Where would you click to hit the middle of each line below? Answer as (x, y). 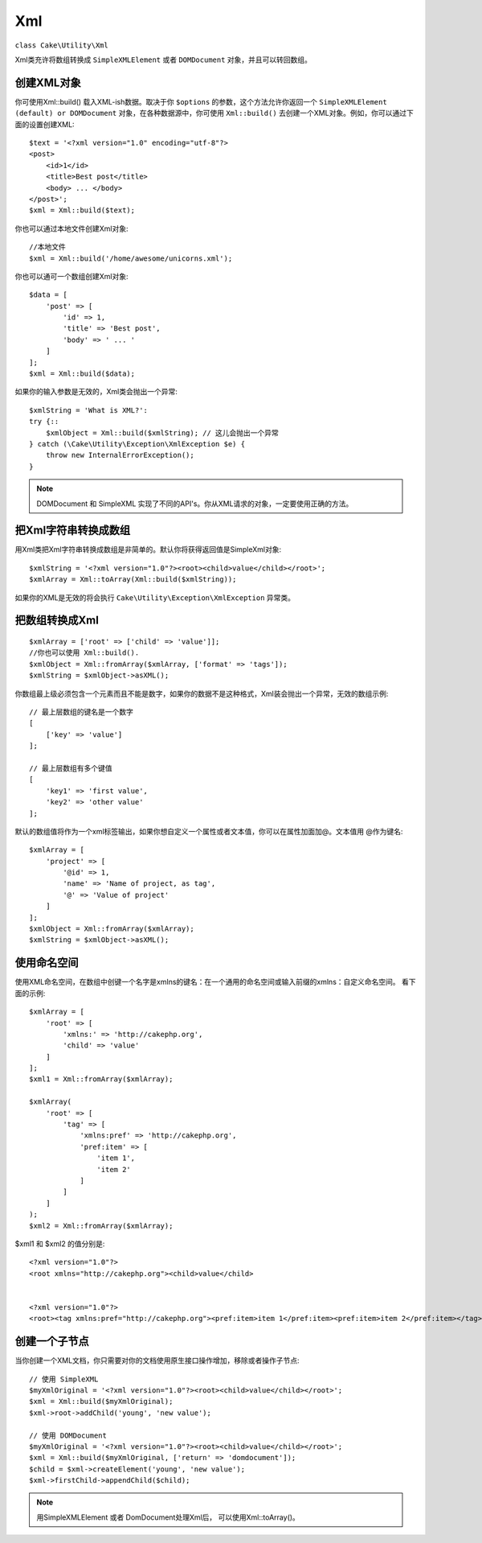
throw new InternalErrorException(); (120, 455)
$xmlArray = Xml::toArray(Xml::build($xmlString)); (133, 580)
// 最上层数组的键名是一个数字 (82, 712)
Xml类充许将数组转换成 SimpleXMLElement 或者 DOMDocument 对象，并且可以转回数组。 (163, 60)
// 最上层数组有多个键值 (71, 768)
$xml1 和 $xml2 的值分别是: (60, 1244)
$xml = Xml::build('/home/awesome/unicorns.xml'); (131, 258)
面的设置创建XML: (45, 124)
